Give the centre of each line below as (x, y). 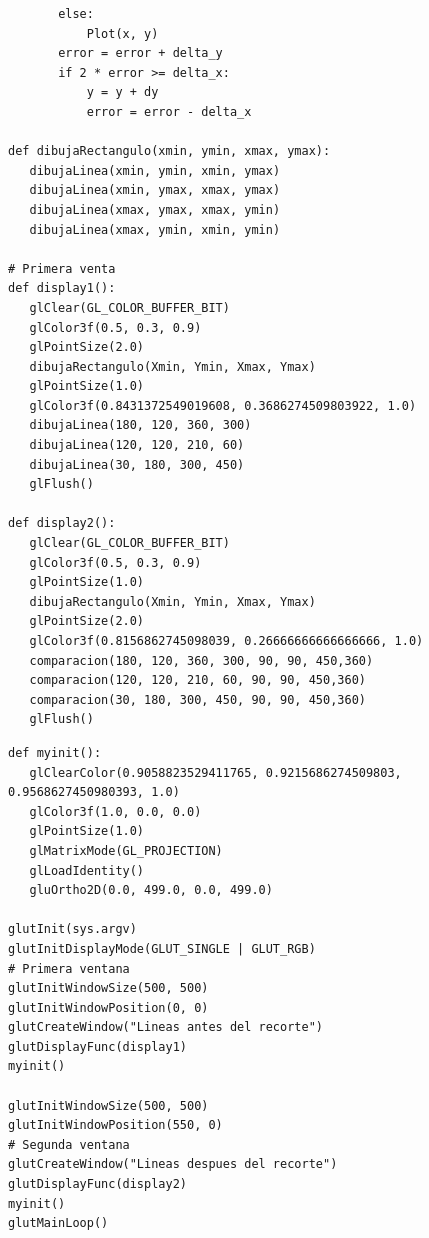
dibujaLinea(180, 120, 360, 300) (140, 425)
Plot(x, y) (122, 33)
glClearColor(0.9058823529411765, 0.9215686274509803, (215, 772)
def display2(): (62, 523)
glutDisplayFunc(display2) (97, 1184)
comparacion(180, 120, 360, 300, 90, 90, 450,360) (201, 660)
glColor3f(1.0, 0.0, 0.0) (115, 811)
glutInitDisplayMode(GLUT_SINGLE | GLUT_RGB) (162, 948)
